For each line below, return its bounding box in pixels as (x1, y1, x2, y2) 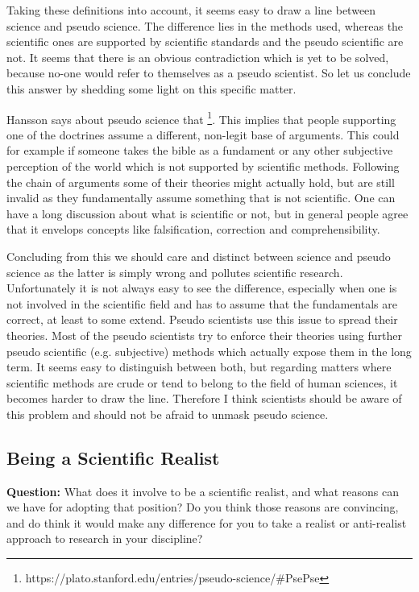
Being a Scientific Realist (6, 445, 220, 470)
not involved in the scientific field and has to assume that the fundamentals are (6, 295, 397, 312)
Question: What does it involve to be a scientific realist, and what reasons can (6, 482, 400, 499)
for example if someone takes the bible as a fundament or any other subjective (6, 142, 393, 159)
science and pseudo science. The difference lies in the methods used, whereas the (6, 17, 404, 34)
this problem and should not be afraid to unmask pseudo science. (6, 405, 329, 422)
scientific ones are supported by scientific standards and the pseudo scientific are (6, 33, 404, 50)
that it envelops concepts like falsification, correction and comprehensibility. (6, 221, 380, 238)
